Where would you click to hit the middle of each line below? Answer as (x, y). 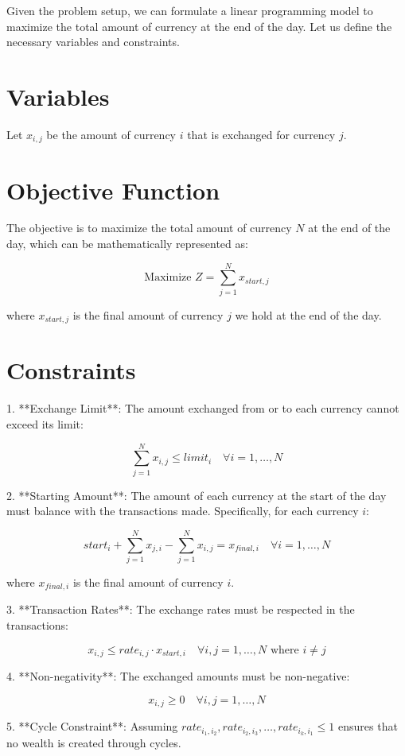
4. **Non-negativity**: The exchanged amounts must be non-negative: (178, 676)
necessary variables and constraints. (93, 42)
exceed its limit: (45, 423)
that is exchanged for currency (261, 134)
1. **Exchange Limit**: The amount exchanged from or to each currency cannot (203, 408)
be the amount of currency (111, 134)
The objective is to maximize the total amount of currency (149, 228)
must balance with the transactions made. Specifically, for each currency (183, 511)
